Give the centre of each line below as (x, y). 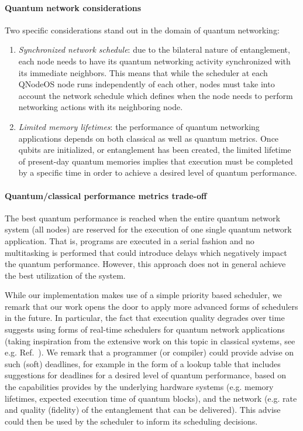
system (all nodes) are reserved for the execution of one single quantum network (148, 229)
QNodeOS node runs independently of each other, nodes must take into (147, 84)
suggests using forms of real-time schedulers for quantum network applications (145, 329)
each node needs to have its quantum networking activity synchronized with (154, 61)
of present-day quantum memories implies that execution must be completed (156, 161)
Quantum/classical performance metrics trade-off (106, 195)
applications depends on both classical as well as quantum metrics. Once (149, 138)
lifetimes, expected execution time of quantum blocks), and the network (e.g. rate (151, 398)
